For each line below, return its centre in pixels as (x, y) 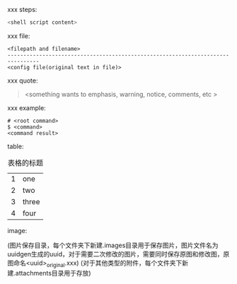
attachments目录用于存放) (53, 273)
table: (16, 146)
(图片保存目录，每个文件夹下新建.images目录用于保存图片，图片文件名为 (113, 245)
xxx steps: (22, 10)
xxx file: (19, 36)
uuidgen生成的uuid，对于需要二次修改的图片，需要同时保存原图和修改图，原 (118, 254)
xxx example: (27, 107)
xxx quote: (23, 81)
